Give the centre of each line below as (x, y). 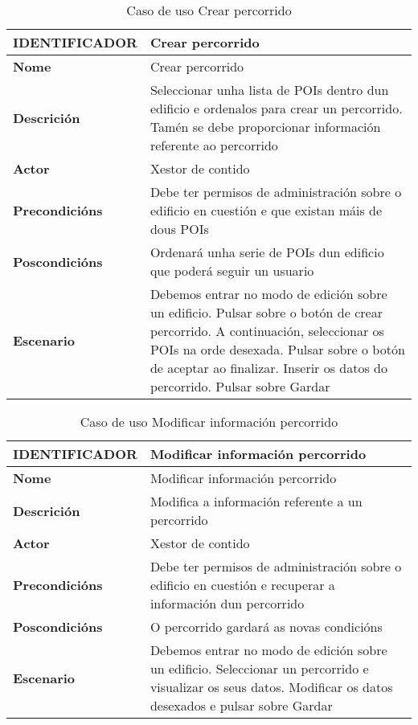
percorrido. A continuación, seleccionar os (267, 331)
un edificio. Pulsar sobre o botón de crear (266, 312)
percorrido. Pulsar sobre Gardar (240, 386)
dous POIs (179, 229)
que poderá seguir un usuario (232, 270)
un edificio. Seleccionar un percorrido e (259, 668)
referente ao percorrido (214, 145)
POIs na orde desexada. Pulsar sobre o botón (277, 349)
